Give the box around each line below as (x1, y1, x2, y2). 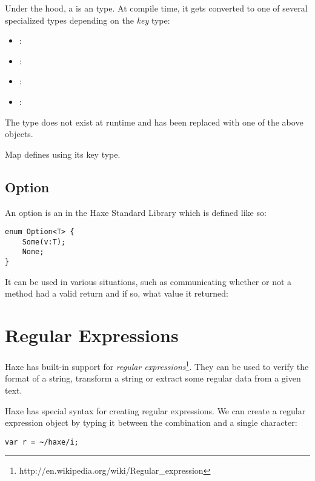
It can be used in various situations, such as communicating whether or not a (5, 275, 292, 288)
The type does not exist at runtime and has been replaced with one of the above (5, 115, 303, 128)
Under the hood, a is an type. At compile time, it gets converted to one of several (5, 2, 308, 14)
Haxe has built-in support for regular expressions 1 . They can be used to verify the (5, 358, 309, 372)
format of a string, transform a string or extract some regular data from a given (5, 372, 301, 385)
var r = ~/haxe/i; (5, 437, 79, 446)
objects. (5, 127, 33, 140)
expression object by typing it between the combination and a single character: (5, 416, 297, 429)
